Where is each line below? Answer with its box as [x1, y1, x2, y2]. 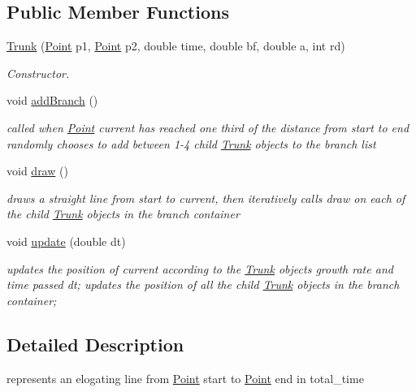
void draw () [6, 162, 68, 179]
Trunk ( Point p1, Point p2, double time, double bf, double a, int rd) [6, 37, 345, 54]
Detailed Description [6, 331, 184, 356]
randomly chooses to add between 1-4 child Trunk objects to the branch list [6, 135, 376, 152]
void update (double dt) [6, 232, 126, 249]
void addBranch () [6, 92, 98, 109]
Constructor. [6, 64, 70, 81]
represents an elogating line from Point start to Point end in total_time [6, 369, 364, 386]
